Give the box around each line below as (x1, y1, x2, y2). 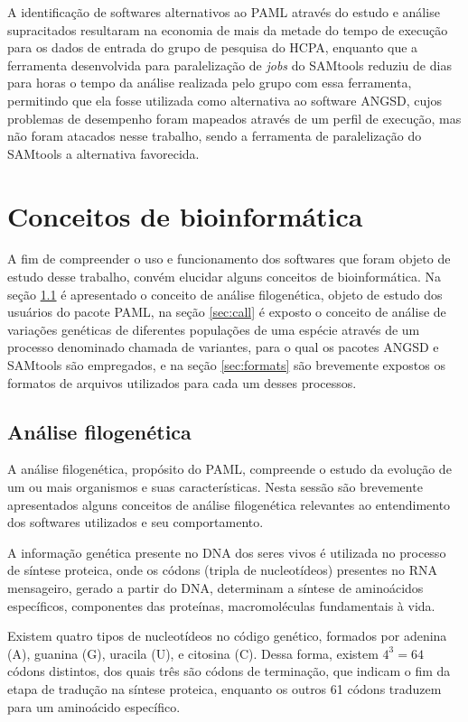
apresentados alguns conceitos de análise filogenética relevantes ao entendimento (7, 495, 451, 514)
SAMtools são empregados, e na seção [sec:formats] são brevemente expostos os (7, 356, 445, 375)
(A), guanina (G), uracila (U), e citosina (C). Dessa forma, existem (7, 643, 379, 662)
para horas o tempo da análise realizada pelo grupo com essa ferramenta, (7, 73, 412, 92)
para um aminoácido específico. (7, 697, 181, 716)
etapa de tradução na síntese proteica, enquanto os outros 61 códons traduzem (7, 679, 442, 698)
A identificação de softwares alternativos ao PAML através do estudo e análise (7, 3, 440, 21)
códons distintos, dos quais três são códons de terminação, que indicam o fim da (7, 662, 451, 680)
